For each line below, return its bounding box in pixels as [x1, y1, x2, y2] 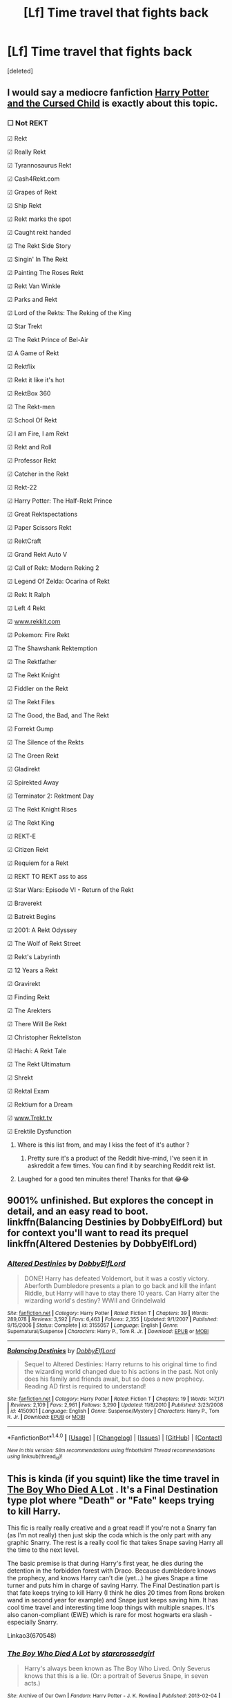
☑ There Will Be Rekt [7, 1019, 67, 1028]
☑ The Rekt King [7, 819, 55, 827]
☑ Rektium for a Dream [7, 1100, 73, 1109]
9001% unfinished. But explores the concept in [7, 1195, 214, 1206]
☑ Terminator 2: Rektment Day [7, 792, 95, 800]
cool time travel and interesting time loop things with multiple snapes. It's [7, 1603, 215, 1611]
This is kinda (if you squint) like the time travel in [7, 1473, 220, 1485]
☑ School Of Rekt [7, 415, 57, 424]
